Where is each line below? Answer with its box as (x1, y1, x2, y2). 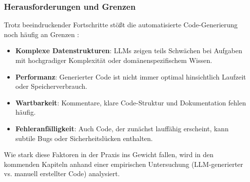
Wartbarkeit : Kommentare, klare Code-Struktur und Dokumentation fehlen (15, 97, 246, 107)
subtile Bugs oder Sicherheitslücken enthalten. (15, 133, 153, 143)
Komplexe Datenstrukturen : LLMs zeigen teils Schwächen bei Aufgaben (15, 45, 243, 56)
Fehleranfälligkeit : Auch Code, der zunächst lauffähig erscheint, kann (15, 123, 229, 133)
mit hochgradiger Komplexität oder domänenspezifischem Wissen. (15, 55, 212, 65)
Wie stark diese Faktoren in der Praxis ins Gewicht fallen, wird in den (4, 149, 213, 160)
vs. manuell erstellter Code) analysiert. (4, 168, 120, 179)
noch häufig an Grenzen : (4, 29, 79, 39)
